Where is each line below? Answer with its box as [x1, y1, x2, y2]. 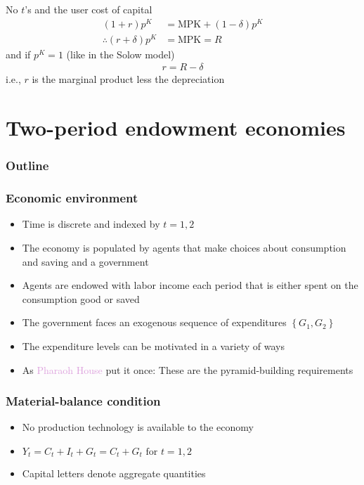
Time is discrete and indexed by [22, 216, 160, 231]
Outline [6, 157, 49, 174]
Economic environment [6, 189, 138, 207]
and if [6, 46, 31, 61]
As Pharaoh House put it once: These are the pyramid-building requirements [22, 362, 353, 377]
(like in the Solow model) [66, 46, 175, 61]
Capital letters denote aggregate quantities [22, 466, 206, 481]
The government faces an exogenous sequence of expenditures [22, 315, 287, 330]
